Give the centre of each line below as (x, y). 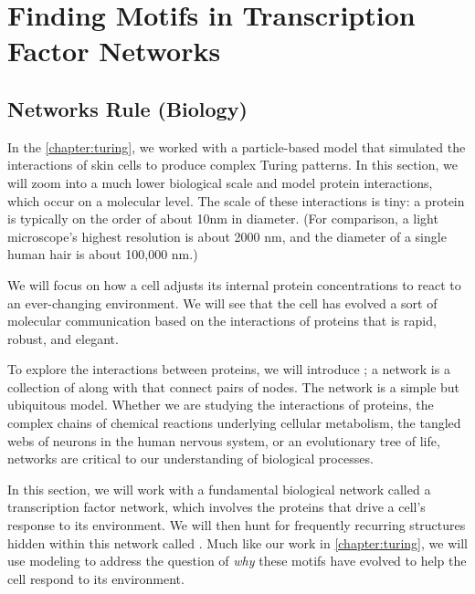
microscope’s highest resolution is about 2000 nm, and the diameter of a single (227, 236)
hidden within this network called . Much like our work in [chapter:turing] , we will (237, 542)
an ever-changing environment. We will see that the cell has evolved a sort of (222, 302)
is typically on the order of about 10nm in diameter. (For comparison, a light (223, 219)
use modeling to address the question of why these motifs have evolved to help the (237, 561)
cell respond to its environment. (96, 578)
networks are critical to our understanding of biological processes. (190, 459)
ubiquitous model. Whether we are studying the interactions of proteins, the (221, 405)
